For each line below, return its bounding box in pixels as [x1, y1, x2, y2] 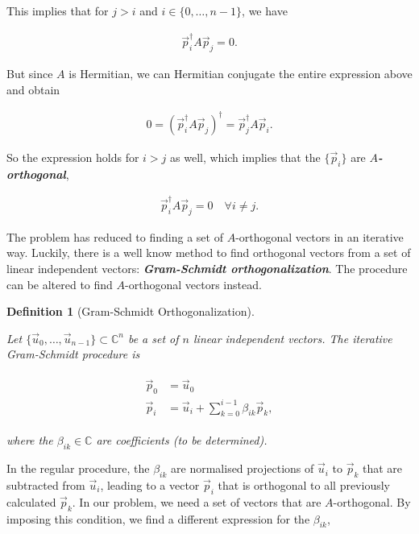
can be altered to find [6, 275, 113, 292]
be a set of [127, 329, 179, 346]
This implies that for [6, 2, 109, 19]
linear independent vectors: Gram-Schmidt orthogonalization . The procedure [6, 259, 408, 276]
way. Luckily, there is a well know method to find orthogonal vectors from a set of [6, 244, 411, 261]
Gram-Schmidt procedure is [6, 346, 140, 362]
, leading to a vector [100, 476, 200, 493]
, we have [242, 2, 288, 19]
